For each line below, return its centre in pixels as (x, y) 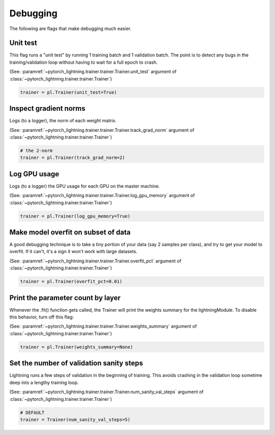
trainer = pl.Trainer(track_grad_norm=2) (73, 158)
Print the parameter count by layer (65, 298)
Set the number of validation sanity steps (76, 363)
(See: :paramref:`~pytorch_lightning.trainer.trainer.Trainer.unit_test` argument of (93, 72)
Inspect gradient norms (47, 109)
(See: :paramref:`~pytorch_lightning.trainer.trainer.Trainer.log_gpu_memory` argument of (102, 196)
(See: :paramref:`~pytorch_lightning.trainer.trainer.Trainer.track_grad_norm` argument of (102, 130)
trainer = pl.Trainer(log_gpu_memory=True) (75, 216)
